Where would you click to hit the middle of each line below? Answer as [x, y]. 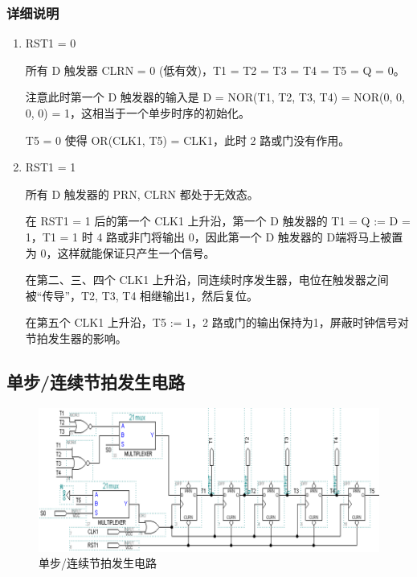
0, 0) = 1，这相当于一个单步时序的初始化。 [138, 113]
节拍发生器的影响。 [76, 338]
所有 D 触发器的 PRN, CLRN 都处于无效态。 [142, 194]
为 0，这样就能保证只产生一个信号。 [120, 252]
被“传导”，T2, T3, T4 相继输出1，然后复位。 [142, 295]
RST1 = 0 [51, 43]
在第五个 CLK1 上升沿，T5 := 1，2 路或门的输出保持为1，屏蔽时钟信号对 [217, 322]
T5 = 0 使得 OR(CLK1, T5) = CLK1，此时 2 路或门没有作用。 [188, 140]
